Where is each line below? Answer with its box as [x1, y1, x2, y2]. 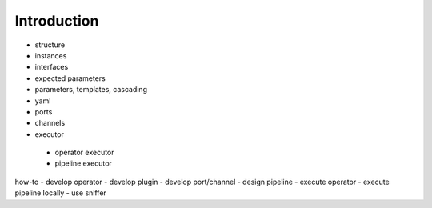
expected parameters [34, 73, 106, 83]
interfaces [34, 62, 69, 72]
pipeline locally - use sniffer [14, 188, 107, 198]
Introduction [14, 12, 99, 30]
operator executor [54, 148, 115, 158]
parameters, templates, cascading [34, 85, 148, 94]
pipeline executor [54, 158, 112, 168]
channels [34, 118, 66, 128]
